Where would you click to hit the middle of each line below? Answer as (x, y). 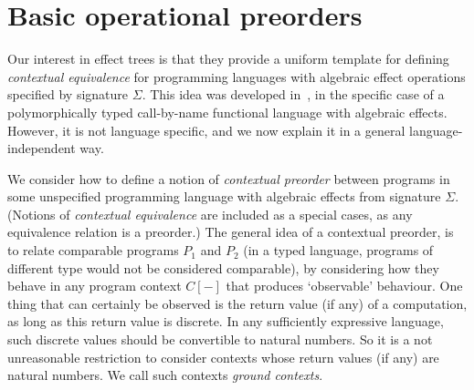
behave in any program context (95, 286)
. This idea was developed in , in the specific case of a (293, 94)
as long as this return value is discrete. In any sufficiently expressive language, (226, 321)
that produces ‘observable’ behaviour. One (344, 286)
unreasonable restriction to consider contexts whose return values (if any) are (223, 357)
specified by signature (68, 94)
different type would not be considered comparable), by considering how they (223, 267)
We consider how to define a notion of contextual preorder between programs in (229, 178)
